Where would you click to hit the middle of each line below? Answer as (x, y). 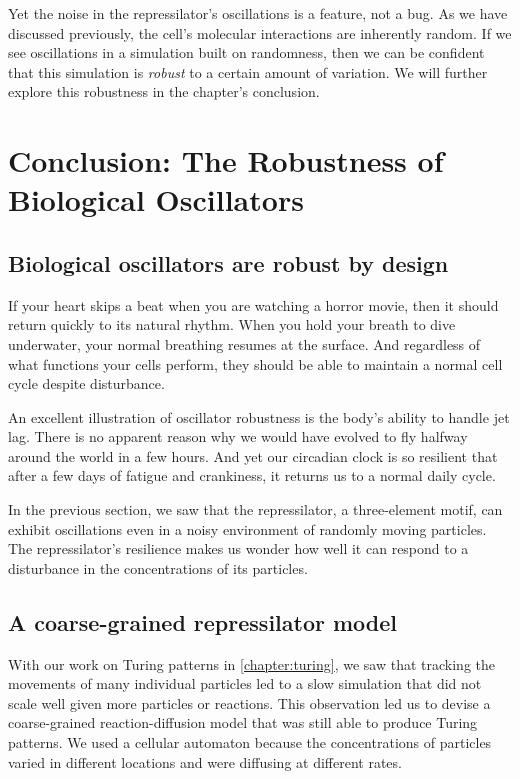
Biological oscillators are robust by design (228, 262)
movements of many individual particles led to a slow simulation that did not (245, 683)
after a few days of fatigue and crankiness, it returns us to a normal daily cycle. (252, 475)
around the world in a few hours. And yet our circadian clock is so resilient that (253, 455)
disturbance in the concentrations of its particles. (158, 567)
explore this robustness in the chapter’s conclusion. (164, 91)
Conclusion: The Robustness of (226, 160)
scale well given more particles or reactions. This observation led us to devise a (249, 702)
